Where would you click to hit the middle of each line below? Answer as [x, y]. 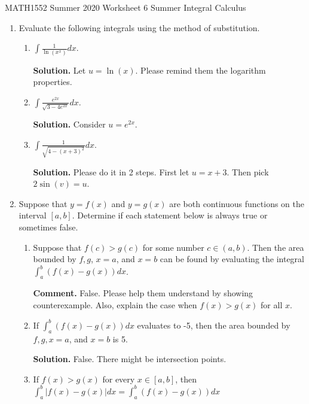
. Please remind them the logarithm [201, 70]
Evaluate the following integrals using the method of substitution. [139, 27]
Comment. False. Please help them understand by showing [143, 293]
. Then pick [248, 171]
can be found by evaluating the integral [232, 259]
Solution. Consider [69, 124]
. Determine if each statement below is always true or [170, 215]
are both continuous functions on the [237, 203]
